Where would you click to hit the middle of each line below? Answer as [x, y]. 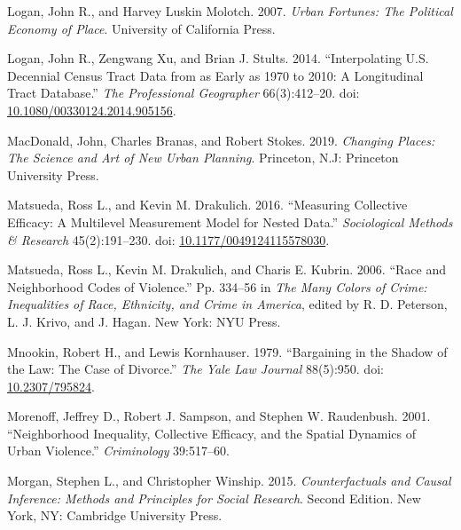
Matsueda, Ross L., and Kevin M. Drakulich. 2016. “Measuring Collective [207, 205]
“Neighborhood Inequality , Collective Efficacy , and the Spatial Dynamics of [212, 433]
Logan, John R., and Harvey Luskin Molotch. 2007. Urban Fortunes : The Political [230, 11]
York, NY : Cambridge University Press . [115, 515]
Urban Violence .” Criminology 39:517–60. [118, 451]
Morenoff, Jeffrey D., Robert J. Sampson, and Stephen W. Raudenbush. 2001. [219, 416]
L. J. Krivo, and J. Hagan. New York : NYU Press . [144, 321]
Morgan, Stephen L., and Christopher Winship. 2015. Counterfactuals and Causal [229, 481]
